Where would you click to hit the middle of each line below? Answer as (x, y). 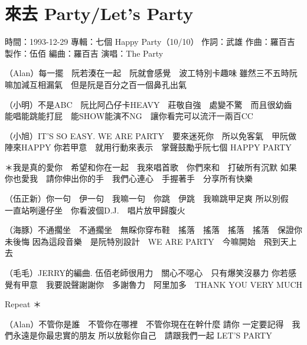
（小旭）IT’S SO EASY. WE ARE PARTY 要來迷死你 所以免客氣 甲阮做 (151, 135)
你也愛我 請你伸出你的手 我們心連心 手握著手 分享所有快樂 (129, 178)
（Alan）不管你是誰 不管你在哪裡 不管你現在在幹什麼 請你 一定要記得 (144, 323)
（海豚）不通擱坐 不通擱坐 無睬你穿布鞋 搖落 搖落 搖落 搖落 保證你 (153, 230)
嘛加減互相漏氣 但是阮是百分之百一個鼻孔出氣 (96, 84)
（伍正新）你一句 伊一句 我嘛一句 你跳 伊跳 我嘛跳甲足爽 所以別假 (147, 198)
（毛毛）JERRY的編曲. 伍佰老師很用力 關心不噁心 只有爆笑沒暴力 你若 (146, 273)
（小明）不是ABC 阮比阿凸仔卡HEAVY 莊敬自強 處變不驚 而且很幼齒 (148, 104)
